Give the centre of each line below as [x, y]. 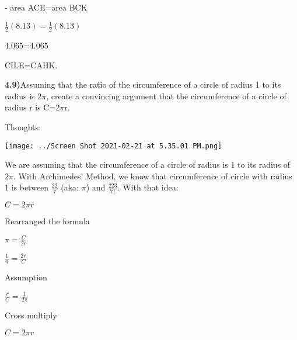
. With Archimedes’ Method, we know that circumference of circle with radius [153, 176]
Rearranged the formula [47, 221]
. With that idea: [148, 187]
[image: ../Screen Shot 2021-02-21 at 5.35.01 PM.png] [113, 146]
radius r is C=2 [32, 107]
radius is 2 [23, 96]
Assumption [26, 277]
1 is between [27, 187]
